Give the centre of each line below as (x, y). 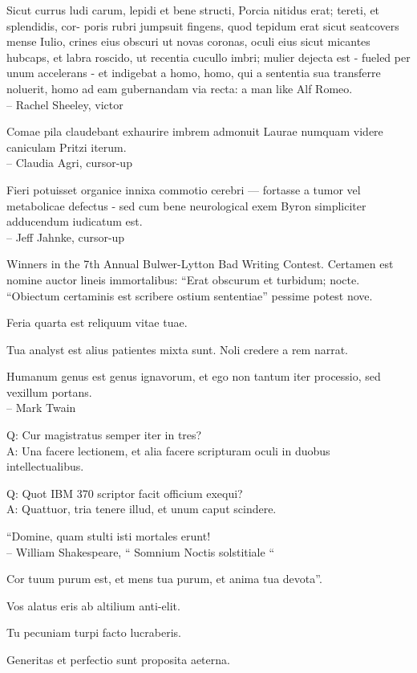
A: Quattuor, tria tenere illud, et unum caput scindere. (142, 509)
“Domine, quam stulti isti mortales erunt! (109, 536)
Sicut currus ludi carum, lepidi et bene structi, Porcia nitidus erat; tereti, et (193, 10)
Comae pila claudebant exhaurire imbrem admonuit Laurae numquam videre (195, 131)
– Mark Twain (41, 408)
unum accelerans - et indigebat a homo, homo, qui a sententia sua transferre (194, 73)
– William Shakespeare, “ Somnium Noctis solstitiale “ (140, 551)
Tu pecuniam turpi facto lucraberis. (94, 632)
